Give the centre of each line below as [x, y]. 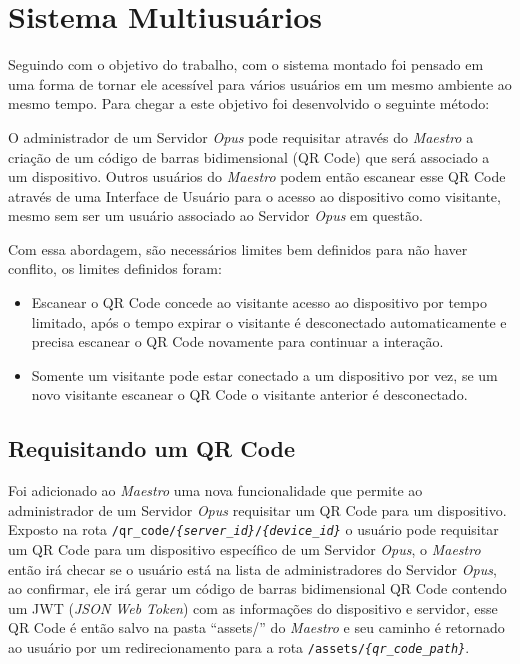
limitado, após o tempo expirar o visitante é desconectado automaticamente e [269, 321]
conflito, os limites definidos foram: [115, 268]
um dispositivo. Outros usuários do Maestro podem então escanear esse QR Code [257, 176]
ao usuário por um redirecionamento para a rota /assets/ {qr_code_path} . [239, 647]
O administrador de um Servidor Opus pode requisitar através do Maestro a [241, 136]
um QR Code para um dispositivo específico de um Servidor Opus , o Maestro [244, 549]
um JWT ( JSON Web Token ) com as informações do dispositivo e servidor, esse [253, 607]
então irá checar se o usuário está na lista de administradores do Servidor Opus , [252, 568]
